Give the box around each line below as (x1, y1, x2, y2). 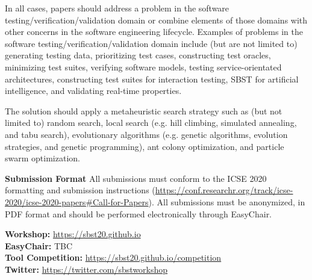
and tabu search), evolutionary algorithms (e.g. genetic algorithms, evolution (5, 128, 288, 140)
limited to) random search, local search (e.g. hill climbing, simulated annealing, (5, 116, 297, 129)
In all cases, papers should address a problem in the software (5, 2, 229, 14)
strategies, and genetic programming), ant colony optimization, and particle (5, 140, 284, 152)
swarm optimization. (5, 152, 80, 164)
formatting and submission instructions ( (5, 184, 155, 196)
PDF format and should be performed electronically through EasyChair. (5, 207, 272, 220)
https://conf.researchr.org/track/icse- (155, 184, 293, 196)
